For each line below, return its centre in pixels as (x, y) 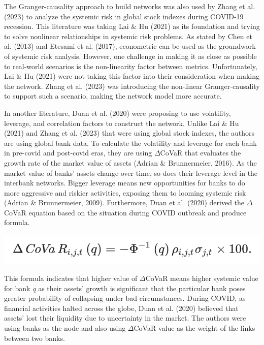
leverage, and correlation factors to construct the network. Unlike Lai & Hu (122, 123)
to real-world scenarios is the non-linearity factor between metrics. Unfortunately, (131, 66)
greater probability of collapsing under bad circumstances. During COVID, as (125, 298)
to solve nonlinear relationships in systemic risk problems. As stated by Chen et (128, 36)
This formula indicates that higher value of (71, 278)
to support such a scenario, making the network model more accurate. (113, 96)
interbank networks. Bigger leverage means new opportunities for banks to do (125, 183)
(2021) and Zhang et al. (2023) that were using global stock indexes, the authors (129, 133)
